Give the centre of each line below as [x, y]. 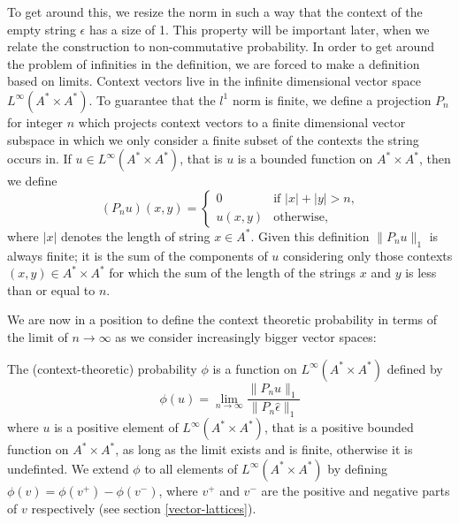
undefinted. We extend [68, 468]
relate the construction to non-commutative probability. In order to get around [221, 46]
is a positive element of [116, 427]
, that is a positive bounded [339, 427]
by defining [357, 468]
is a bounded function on [305, 159]
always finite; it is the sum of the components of [138, 255]
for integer [35, 122]
